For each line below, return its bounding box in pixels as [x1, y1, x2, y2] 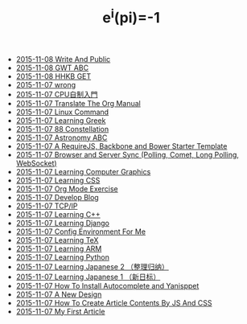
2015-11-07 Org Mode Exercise [15, 183, 118, 194]
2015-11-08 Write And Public [15, 54, 111, 64]
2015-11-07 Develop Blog [15, 192, 99, 202]
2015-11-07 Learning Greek [15, 115, 106, 125]
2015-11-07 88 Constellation [15, 124, 109, 133]
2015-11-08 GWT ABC [15, 63, 89, 72]
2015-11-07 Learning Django [15, 218, 110, 228]
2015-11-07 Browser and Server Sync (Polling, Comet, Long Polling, [15, 150, 240, 159]
